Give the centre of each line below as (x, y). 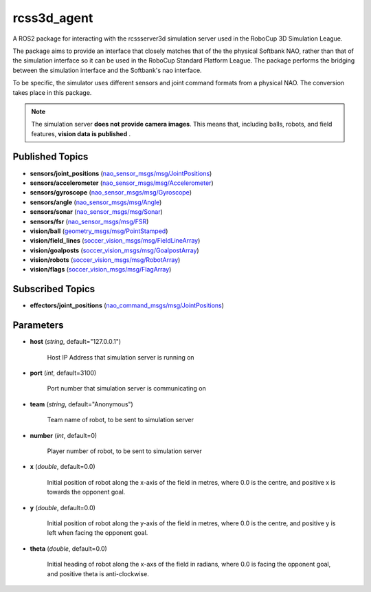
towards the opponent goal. (86, 492)
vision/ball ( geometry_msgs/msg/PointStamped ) (99, 231)
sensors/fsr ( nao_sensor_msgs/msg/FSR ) (89, 221)
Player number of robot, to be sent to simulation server (124, 451)
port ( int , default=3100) (63, 373)
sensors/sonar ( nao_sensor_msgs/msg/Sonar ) (96, 212)
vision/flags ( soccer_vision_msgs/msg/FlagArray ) (101, 270)
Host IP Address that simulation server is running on (121, 357)
